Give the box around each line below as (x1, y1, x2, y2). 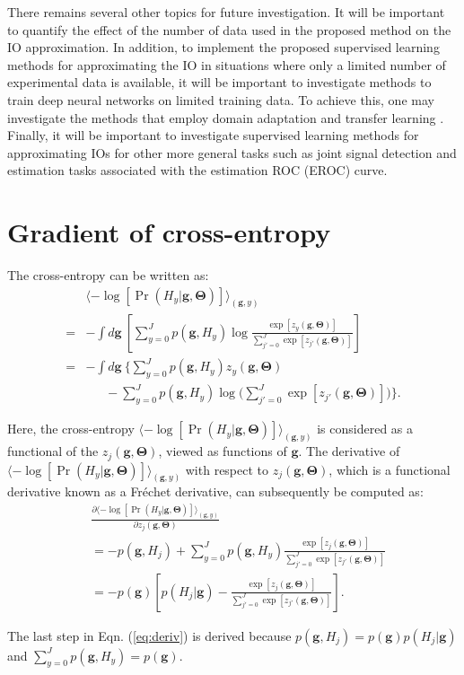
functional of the (7, 442, 99, 460)
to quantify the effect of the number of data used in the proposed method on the (7, 20, 451, 39)
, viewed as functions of (158, 442, 287, 460)
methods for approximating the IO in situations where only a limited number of (7, 55, 446, 74)
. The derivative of (298, 442, 400, 460)
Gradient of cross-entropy (7, 214, 331, 250)
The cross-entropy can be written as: (7, 266, 209, 285)
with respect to (185, 460, 269, 478)
